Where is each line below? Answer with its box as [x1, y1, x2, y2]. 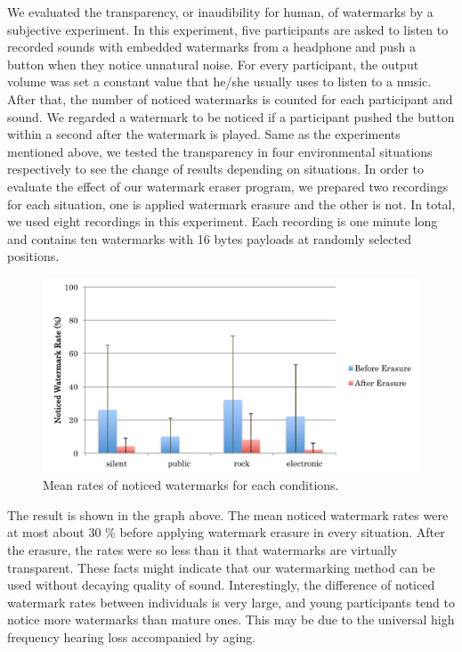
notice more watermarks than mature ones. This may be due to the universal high [7, 610, 455, 629]
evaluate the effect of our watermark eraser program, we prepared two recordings [7, 176, 449, 195]
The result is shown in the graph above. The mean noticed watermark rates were [7, 505, 449, 524]
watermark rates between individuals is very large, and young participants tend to [7, 592, 456, 611]
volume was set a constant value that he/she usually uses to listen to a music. [7, 72, 432, 91]
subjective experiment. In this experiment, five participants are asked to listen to [7, 20, 449, 38]
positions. [7, 247, 60, 265]
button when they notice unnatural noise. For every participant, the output [7, 54, 419, 73]
